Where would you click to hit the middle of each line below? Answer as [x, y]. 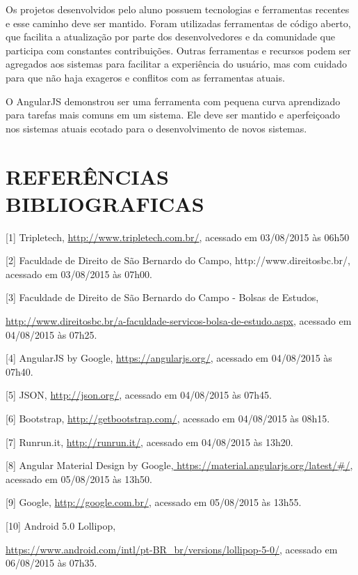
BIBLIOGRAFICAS [105, 203]
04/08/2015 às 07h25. [51, 334]
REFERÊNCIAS [88, 176]
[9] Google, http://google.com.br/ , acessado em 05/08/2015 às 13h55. [154, 502]
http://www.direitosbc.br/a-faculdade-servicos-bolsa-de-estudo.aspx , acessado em [179, 321]
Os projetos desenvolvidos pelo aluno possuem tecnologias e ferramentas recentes [178, 9]
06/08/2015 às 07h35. [51, 563]
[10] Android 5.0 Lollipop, [61, 525]
